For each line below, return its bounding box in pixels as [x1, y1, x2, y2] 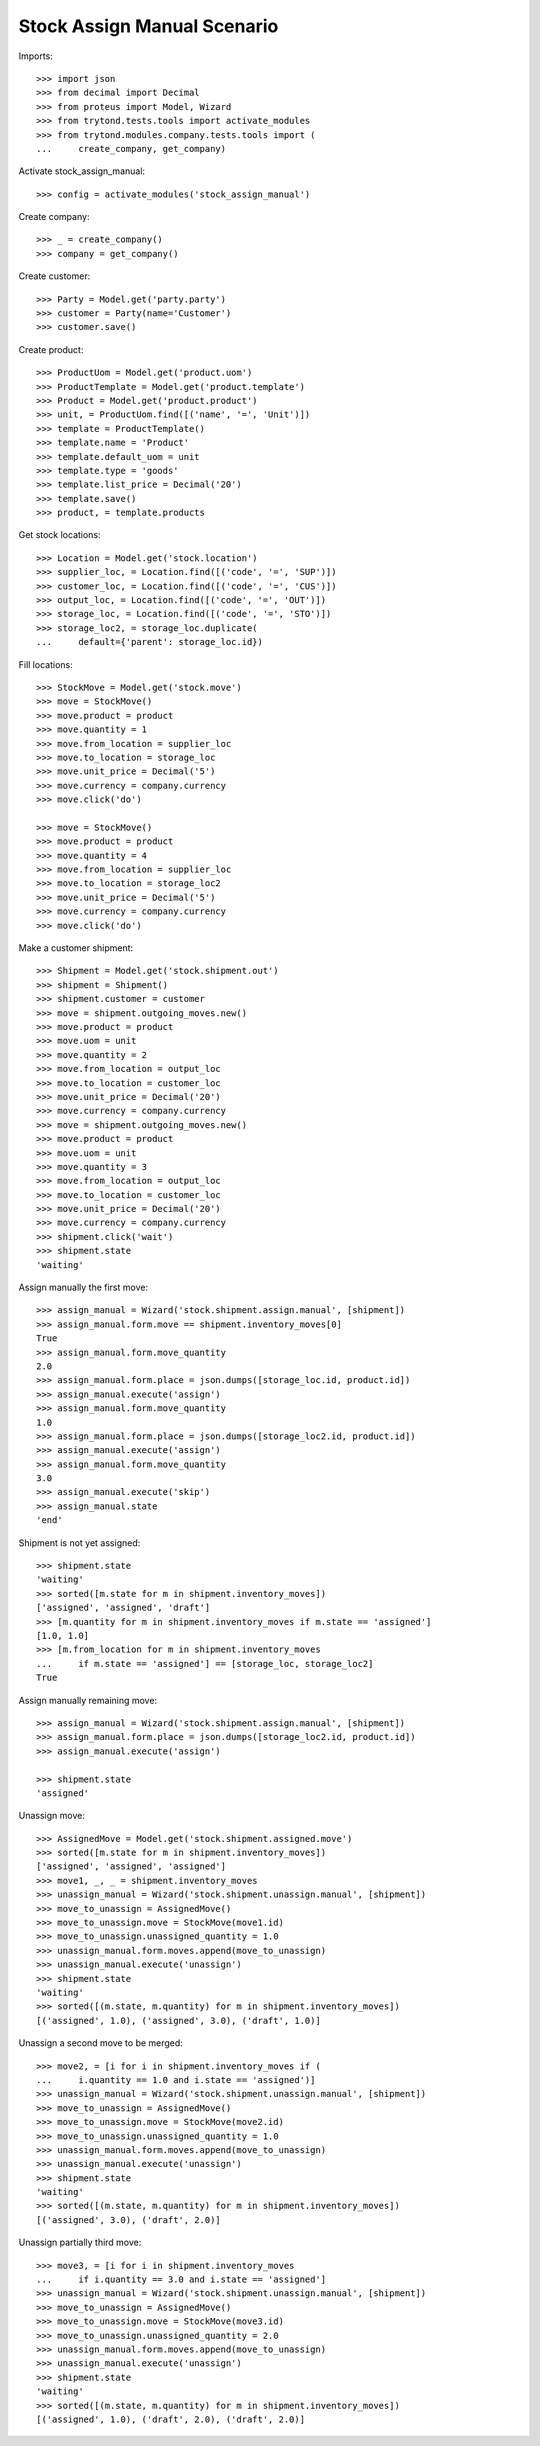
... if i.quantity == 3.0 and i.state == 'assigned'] [36, 2274, 327, 2285]
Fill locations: [18, 658, 74, 670]
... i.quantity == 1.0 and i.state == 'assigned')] [36, 2074, 316, 2085]
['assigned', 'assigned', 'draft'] [36, 1602, 211, 1614]
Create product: [18, 343, 84, 355]
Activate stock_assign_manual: [18, 165, 145, 177]
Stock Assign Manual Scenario [18, 15, 279, 37]
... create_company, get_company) [36, 143, 227, 154]
